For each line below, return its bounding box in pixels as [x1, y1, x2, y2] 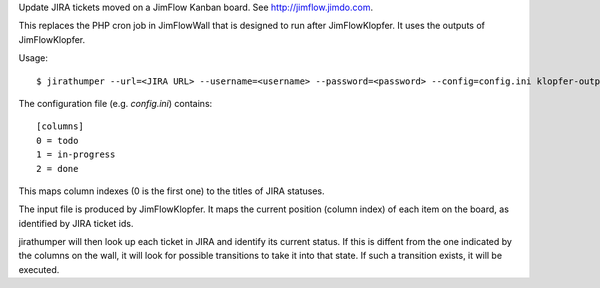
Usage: [18, 52, 49, 64]
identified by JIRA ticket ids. [18, 217, 134, 229]
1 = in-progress [36, 149, 116, 160]
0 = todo [36, 135, 79, 146]
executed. [18, 263, 60, 275]
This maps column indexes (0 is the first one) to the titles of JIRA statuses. [18, 185, 325, 197]
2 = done [36, 163, 79, 174]
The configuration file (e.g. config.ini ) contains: [18, 97, 213, 109]
